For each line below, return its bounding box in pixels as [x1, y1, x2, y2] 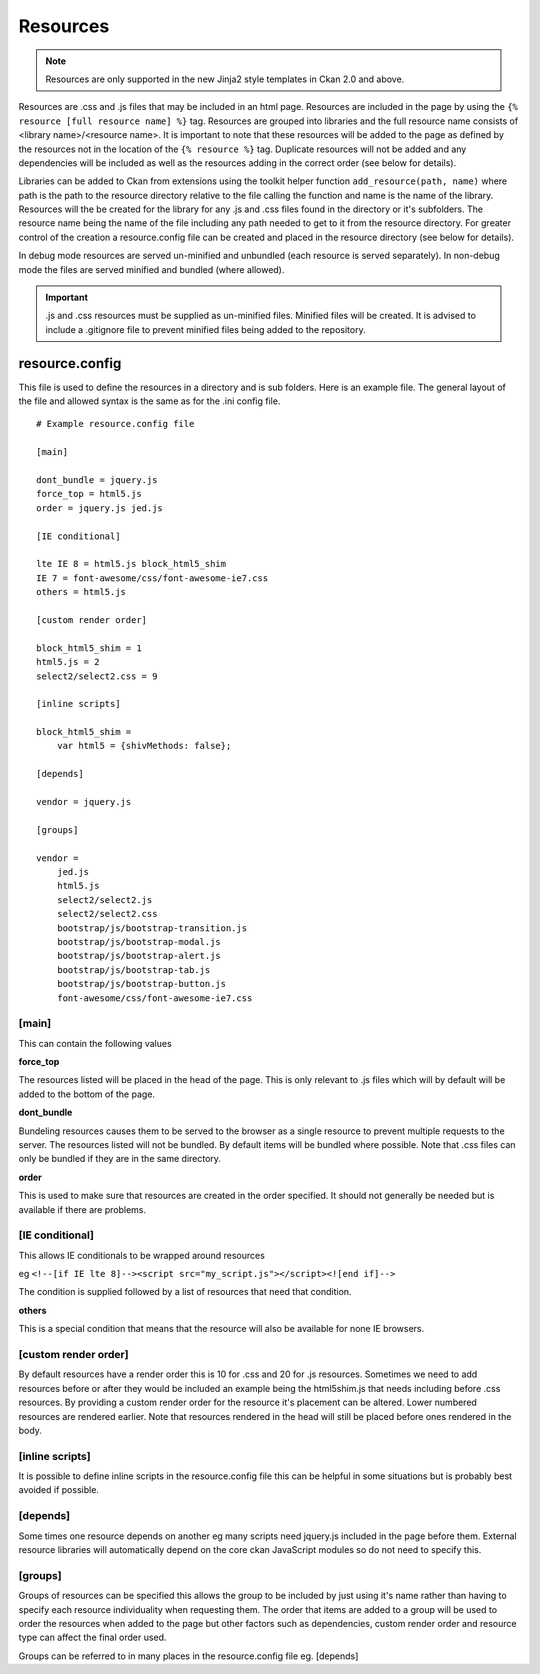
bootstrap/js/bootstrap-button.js [56, 978, 227, 990]
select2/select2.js [56, 894, 153, 905]
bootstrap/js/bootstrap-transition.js [56, 922, 248, 934]
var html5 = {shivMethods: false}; [56, 740, 232, 752]
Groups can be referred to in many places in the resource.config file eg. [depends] [18, 1650, 359, 1662]
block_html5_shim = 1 [36, 642, 142, 654]
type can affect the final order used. [18, 1631, 167, 1644]
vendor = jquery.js [36, 796, 132, 808]
